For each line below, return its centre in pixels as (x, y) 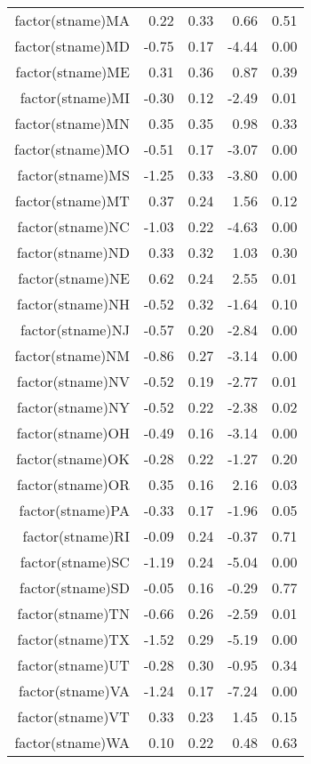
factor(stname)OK (73, 458)
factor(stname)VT (73, 716)
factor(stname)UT (73, 665)
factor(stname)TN (73, 613)
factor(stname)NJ (75, 330)
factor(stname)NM (72, 355)
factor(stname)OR (73, 484)
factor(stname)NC (73, 226)
